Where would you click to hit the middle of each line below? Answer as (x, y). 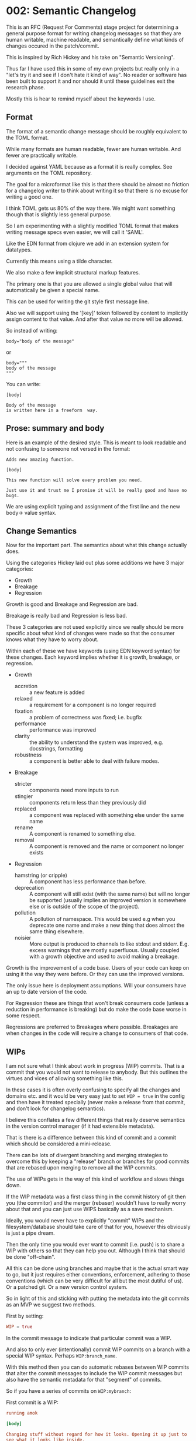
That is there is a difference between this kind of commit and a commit (91, 1138)
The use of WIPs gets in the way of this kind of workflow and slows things (95, 1179)
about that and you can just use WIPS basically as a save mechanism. (90, 1209)
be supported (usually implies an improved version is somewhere (108, 900)
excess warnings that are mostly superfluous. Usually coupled (104, 950)
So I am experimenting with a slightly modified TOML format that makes (92, 226)
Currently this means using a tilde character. (59, 261)
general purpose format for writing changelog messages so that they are (94, 33)
